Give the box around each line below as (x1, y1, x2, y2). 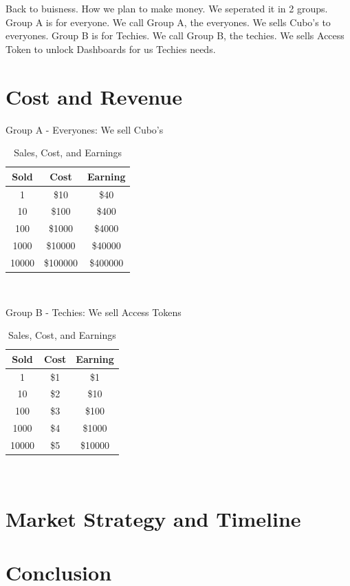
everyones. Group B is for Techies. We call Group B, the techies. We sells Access (6, 28, 344, 43)
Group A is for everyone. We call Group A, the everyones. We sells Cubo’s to (6, 14, 331, 29)
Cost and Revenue (6, 82, 182, 110)
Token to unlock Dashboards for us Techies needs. (6, 41, 216, 56)
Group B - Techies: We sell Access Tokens (6, 304, 182, 319)
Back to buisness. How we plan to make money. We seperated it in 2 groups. (6, 1, 328, 15)
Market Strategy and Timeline (6, 504, 301, 532)
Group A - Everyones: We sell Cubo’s (6, 122, 164, 136)
